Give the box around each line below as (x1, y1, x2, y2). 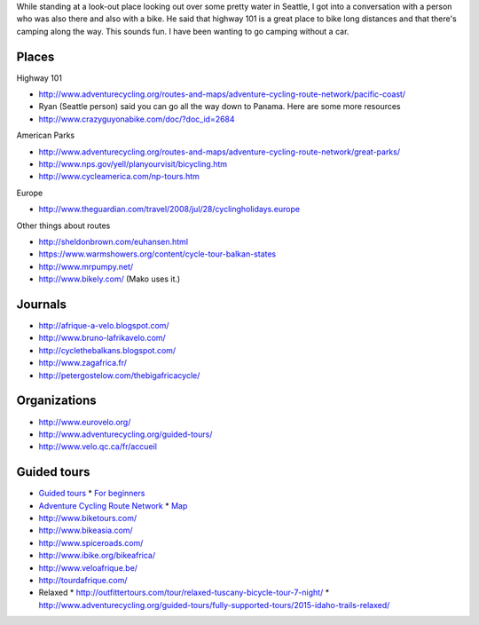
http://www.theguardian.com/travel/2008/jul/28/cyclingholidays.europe (38, 204, 301, 215)
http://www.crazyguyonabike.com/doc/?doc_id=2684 (38, 114, 235, 124)
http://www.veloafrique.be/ (38, 562, 137, 573)
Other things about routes (16, 220, 111, 231)
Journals (16, 297, 67, 312)
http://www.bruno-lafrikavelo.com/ (38, 333, 166, 344)
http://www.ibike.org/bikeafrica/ (38, 550, 155, 561)
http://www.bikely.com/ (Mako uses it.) (38, 273, 181, 284)
